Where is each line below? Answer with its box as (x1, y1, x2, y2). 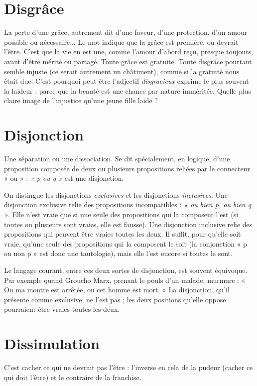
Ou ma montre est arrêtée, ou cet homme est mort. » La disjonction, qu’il (4, 284, 230, 295)
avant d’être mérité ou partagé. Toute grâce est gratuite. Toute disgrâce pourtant (4, 56, 252, 66)
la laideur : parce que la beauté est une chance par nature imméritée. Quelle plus (4, 85, 252, 96)
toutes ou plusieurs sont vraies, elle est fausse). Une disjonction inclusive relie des (4, 219, 253, 229)
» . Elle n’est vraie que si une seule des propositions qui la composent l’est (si (4, 209, 239, 219)
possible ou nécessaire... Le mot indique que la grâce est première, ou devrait (4, 36, 239, 47)
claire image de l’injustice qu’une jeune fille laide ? (4, 95, 158, 106)
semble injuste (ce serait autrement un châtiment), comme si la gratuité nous (4, 66, 240, 76)
